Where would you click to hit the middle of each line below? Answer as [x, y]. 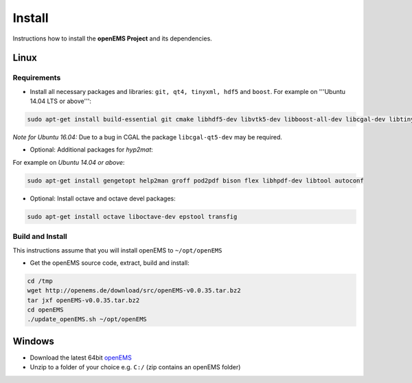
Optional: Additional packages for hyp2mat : [92, 150]
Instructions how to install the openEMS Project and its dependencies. [112, 38]
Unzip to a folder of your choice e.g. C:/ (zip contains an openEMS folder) [135, 367]
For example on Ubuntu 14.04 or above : [69, 162]
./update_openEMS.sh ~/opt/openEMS [87, 320]
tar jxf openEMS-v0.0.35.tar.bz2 [83, 300]
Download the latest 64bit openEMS [81, 358]
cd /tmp [40, 281]
